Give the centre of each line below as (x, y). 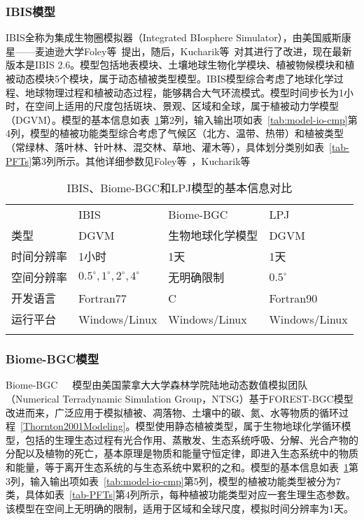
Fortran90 (293, 298)
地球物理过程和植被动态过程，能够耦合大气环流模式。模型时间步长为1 (184, 92)
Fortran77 (103, 298)
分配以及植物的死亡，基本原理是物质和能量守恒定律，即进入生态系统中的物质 (182, 453)
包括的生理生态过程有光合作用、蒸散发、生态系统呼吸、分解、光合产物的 (191, 439)
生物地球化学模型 (213, 236)
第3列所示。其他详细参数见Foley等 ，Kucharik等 (141, 160)
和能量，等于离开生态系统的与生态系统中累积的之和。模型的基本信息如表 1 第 (182, 467)
